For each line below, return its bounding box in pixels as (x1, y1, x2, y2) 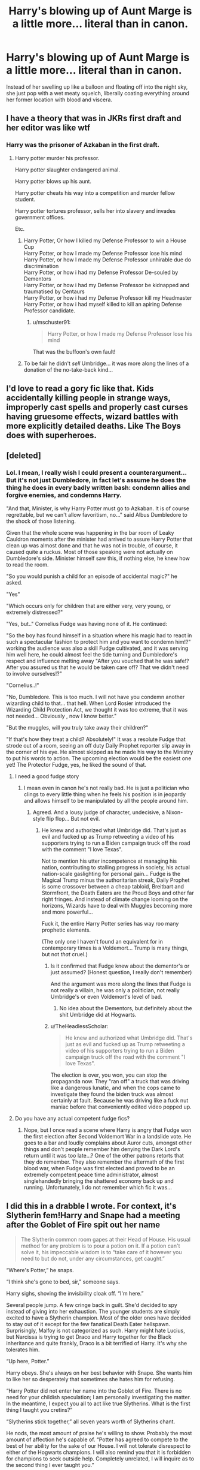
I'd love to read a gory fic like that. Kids (6, 384, 154, 394)
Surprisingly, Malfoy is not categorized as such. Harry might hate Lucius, (6, 1327, 185, 1334)
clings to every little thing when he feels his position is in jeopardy (23, 790, 186, 798)
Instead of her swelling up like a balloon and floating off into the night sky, (6, 83, 188, 91)
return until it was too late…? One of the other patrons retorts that (23, 1152, 184, 1159)
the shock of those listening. (6, 517, 76, 525)
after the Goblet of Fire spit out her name (6, 1220, 161, 1230)
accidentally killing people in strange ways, (6, 393, 171, 403)
